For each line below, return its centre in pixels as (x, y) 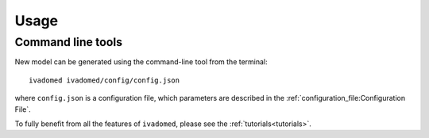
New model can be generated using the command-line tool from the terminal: (141, 62)
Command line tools (69, 42)
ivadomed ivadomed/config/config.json (104, 80)
